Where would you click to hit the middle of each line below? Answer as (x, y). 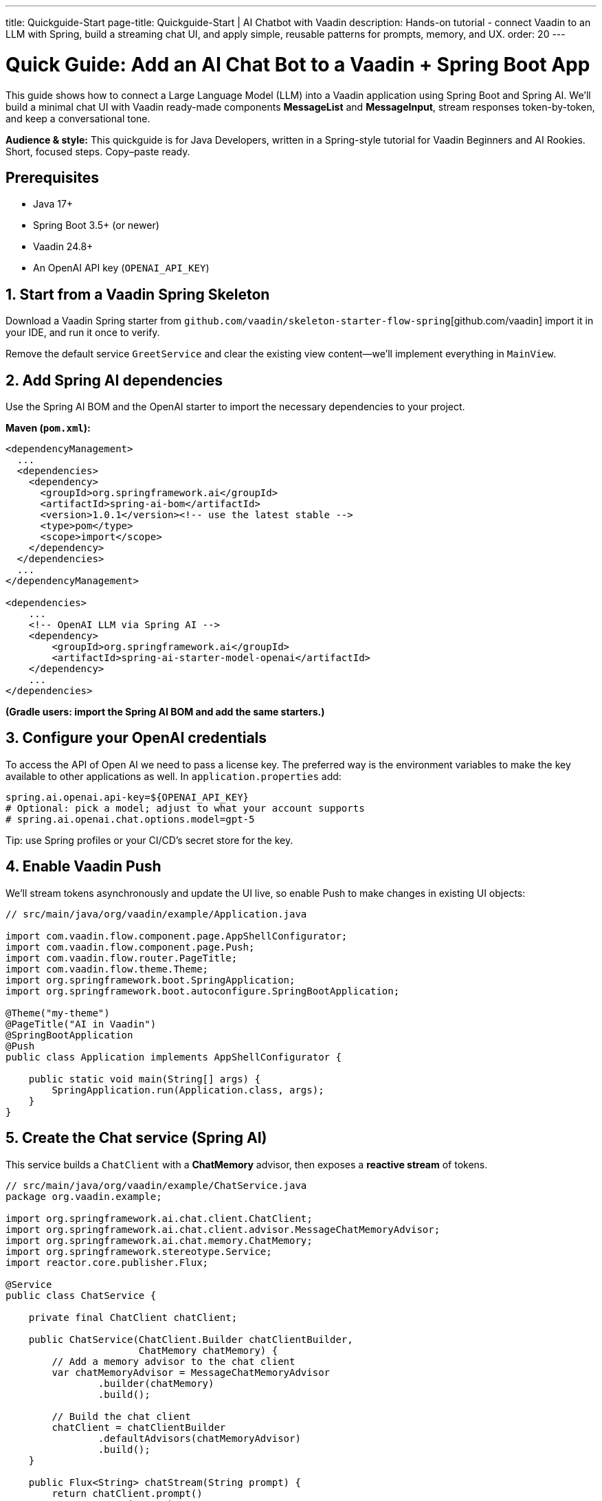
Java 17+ (53, 204)
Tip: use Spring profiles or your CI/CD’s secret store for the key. (149, 840)
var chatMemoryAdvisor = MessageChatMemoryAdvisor (191, 1372)
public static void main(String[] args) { (144, 1079)
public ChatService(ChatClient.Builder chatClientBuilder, (191, 1339)
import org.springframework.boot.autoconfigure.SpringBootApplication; (203, 991)
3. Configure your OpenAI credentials (136, 738)
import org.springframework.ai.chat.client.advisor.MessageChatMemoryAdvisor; (223, 1229)
